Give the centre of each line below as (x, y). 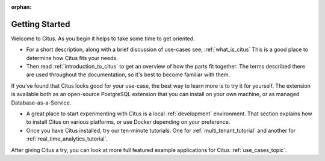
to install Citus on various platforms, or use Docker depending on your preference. (128, 122)
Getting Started (41, 24)
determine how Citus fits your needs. (72, 58)
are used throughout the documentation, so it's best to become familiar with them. (128, 74)
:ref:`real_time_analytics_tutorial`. (67, 139)
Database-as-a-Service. (41, 103)
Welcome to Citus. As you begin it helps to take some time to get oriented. (103, 38)
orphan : (21, 7)
